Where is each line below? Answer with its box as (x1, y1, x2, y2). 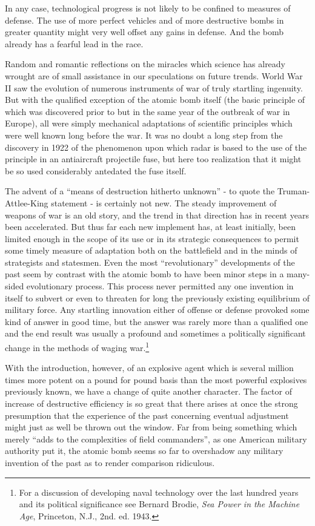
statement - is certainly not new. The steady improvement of (51, 196, 277, 209)
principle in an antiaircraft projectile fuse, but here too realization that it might (5, 153, 302, 165)
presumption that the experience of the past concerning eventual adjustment (5, 409, 289, 421)
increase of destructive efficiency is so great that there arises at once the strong (5, 397, 298, 410)
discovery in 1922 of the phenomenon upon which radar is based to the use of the (5, 140, 307, 153)
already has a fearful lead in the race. (5, 37, 144, 50)
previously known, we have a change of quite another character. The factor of (5, 385, 292, 398)
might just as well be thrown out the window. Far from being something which (5, 421, 297, 433)
